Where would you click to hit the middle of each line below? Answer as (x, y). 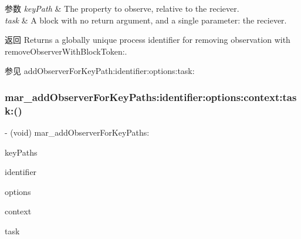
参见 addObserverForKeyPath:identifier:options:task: (100, 71)
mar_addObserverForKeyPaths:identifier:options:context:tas (151, 97)
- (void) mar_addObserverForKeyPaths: (77, 132)
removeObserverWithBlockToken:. (66, 51)
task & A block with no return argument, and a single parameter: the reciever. (146, 20)
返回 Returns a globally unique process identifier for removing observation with (148, 40)
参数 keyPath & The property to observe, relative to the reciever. (122, 8)
